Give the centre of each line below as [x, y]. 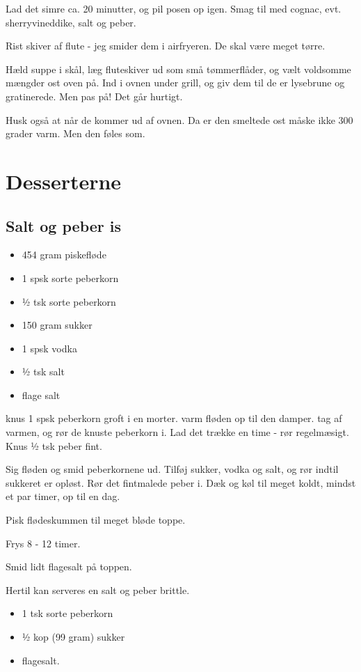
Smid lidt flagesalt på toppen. [69, 566]
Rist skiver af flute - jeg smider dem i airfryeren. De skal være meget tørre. [166, 46]
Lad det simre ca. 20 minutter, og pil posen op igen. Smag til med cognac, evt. [174, 8]
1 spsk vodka [49, 348]
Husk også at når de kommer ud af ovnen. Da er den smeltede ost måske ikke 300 [179, 119]
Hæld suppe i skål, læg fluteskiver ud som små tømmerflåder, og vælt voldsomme [178, 69]
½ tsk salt [43, 372]
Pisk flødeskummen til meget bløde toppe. [96, 520]
